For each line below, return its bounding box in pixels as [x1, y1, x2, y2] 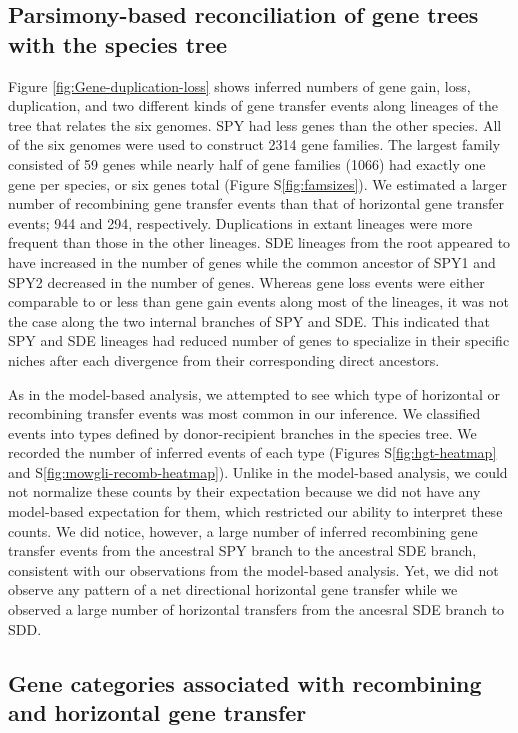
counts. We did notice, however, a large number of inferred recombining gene [8, 520, 478, 541]
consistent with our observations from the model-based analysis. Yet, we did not [8, 559, 499, 580]
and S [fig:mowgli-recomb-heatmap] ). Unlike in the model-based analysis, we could [8, 461, 508, 482]
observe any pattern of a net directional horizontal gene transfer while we [8, 579, 458, 600]
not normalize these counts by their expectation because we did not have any [8, 481, 481, 502]
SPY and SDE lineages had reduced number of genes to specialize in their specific [8, 330, 510, 351]
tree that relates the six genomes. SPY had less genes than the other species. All [8, 114, 502, 135]
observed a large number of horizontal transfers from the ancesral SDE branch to [8, 599, 505, 620]
